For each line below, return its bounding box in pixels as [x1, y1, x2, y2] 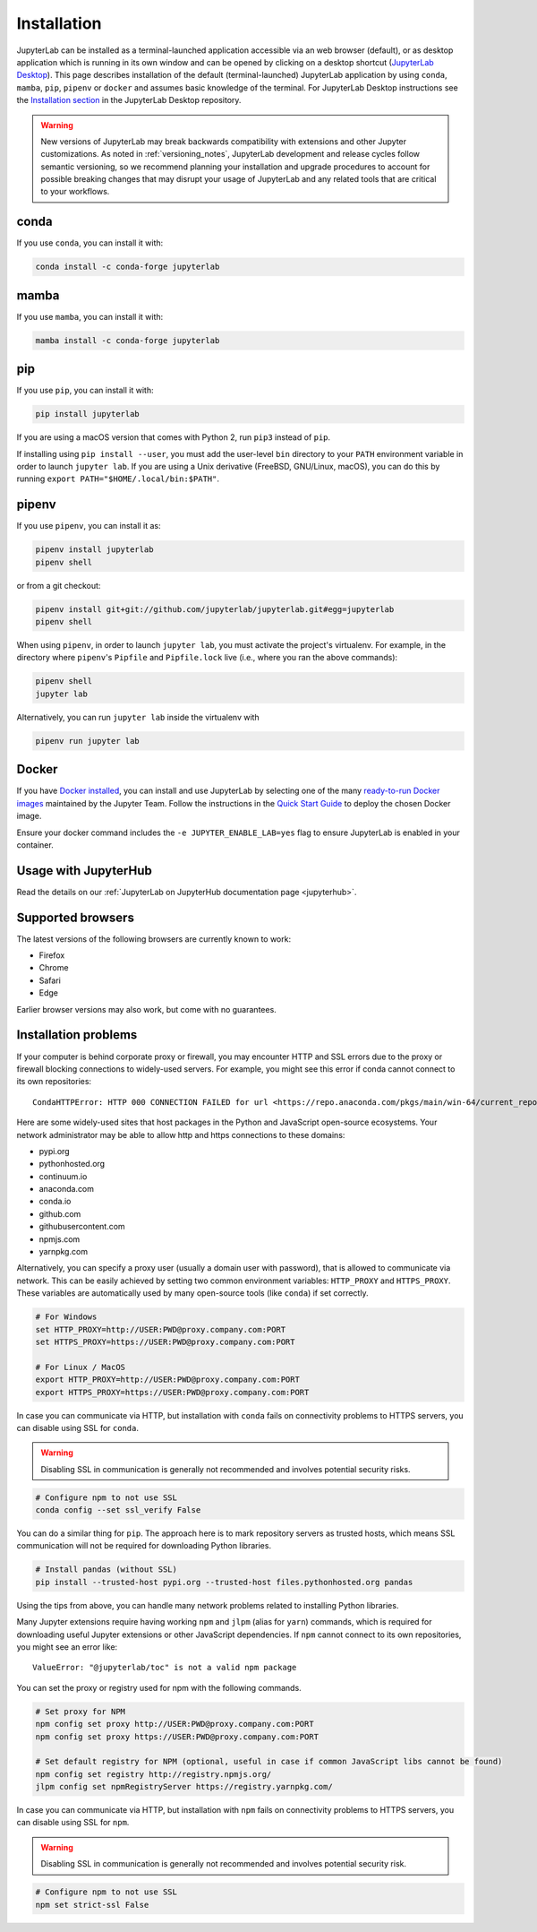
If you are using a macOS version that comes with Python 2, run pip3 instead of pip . [16, 432, 331, 443]
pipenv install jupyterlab [35, 545, 154, 555]
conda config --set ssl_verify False [35, 1505, 201, 1515]
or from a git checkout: [16, 580, 101, 591]
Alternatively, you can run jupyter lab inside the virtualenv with [16, 712, 260, 722]
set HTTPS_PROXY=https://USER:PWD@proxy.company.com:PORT [35, 1336, 295, 1347]
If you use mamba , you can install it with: [16, 311, 164, 322]
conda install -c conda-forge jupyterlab [35, 262, 220, 272]
